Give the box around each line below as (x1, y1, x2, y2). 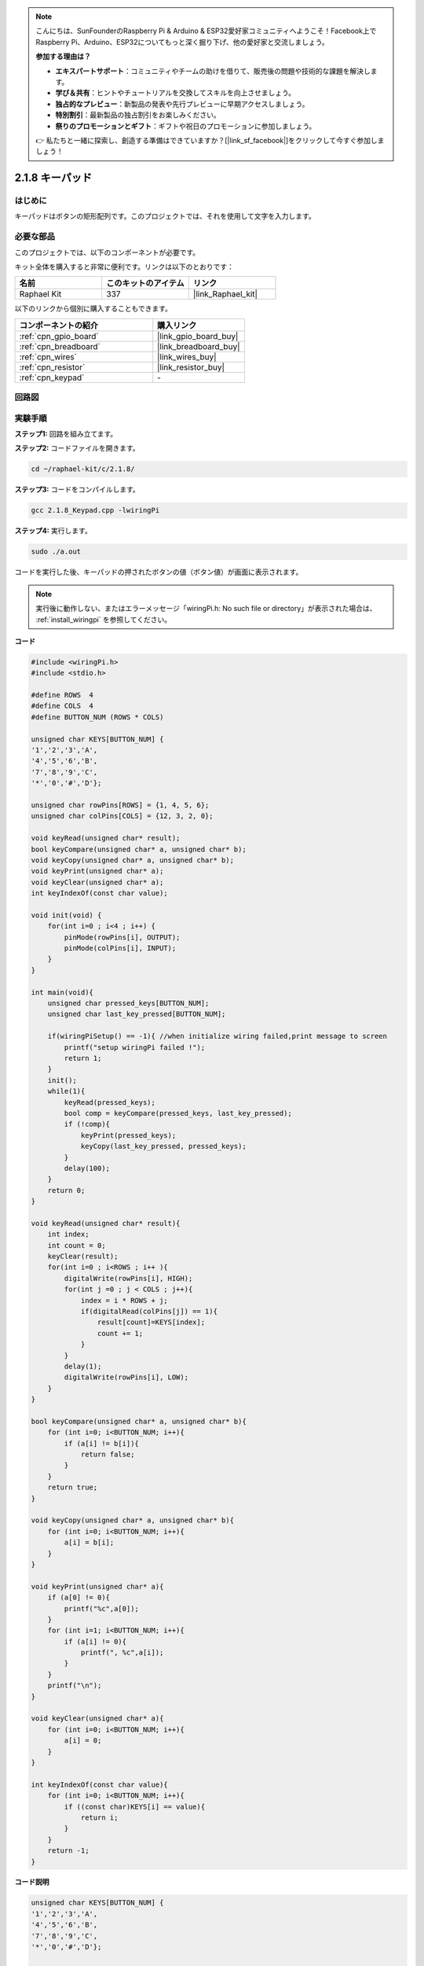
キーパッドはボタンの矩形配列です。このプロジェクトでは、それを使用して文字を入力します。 (14, 212, 316, 221)
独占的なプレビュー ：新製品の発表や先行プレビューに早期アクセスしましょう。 (55, 99, 309, 109)
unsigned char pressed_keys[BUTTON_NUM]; (47, 999, 210, 1008)
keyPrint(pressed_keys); (80, 1131, 177, 1139)
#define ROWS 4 (31, 690, 94, 700)
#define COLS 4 (31, 701, 94, 711)
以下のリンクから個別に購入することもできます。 (14, 304, 173, 314)
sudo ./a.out (31, 547, 82, 556)
